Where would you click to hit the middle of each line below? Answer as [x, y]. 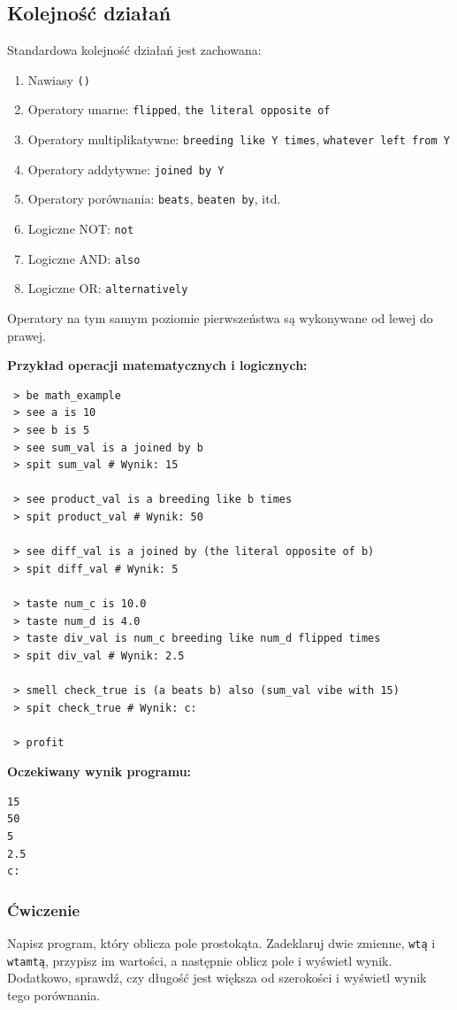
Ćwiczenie [44, 910]
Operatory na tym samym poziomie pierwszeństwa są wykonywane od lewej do [220, 318]
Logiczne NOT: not [81, 229]
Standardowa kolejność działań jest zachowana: [134, 50]
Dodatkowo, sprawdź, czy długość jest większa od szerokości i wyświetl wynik [217, 978]
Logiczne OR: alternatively [108, 288]
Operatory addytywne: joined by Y [126, 169]
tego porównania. [54, 995]
